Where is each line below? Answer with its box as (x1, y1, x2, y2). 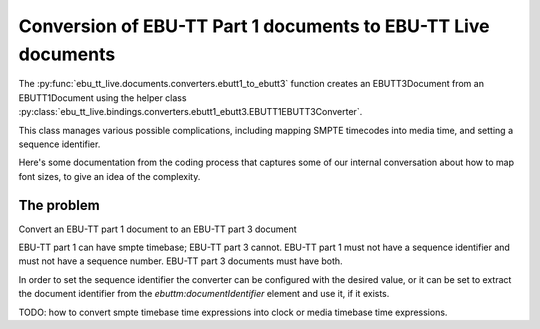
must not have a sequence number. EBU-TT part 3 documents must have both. (18, 255, 344, 267)
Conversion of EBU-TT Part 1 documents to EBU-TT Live (18, 15, 490, 37)
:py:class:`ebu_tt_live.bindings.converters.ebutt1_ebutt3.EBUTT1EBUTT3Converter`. (18, 106, 363, 118)
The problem (18, 196, 100, 214)
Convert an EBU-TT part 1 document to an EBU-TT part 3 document (18, 223, 297, 235)
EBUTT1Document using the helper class (18, 91, 187, 104)
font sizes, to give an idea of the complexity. (18, 170, 201, 182)
